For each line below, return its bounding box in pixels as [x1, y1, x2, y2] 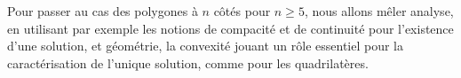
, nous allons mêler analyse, [304, 2, 454, 19]
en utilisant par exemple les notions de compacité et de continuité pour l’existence [7, 19, 454, 37]
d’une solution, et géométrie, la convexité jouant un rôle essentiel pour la [7, 36, 404, 55]
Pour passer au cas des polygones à [7, 2, 198, 19]
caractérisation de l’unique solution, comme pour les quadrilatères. [7, 53, 369, 72]
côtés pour [213, 2, 271, 19]
